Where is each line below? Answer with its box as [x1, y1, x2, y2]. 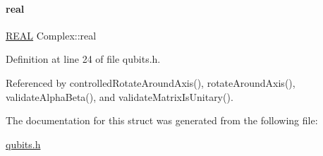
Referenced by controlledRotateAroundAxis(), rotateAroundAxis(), [6, 75, 295, 90]
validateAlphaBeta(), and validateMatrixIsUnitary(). [6, 89, 233, 104]
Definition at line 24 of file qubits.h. [6, 52, 161, 66]
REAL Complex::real [6, 28, 97, 42]
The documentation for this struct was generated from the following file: [6, 113, 318, 128]
